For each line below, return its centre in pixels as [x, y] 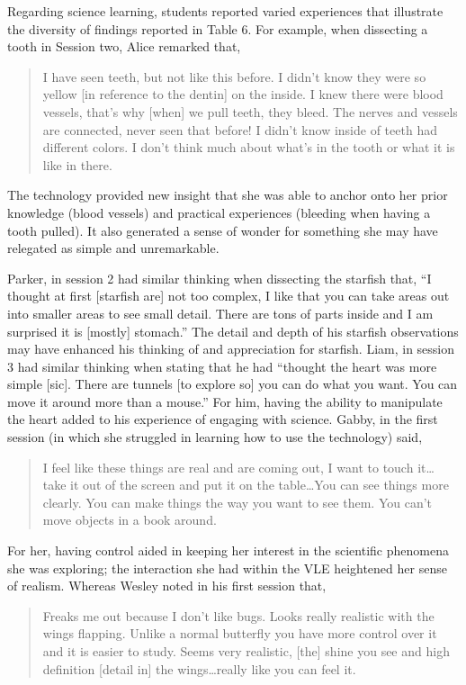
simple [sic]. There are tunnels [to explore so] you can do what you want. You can [233, 384]
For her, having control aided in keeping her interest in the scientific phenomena [228, 550]
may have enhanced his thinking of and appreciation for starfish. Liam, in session [231, 349]
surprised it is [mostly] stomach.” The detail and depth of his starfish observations [233, 331]
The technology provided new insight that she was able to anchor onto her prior [228, 195]
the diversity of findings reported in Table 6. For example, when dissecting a [218, 28]
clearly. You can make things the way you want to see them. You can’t [237, 502]
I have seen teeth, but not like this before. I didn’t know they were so [234, 76]
